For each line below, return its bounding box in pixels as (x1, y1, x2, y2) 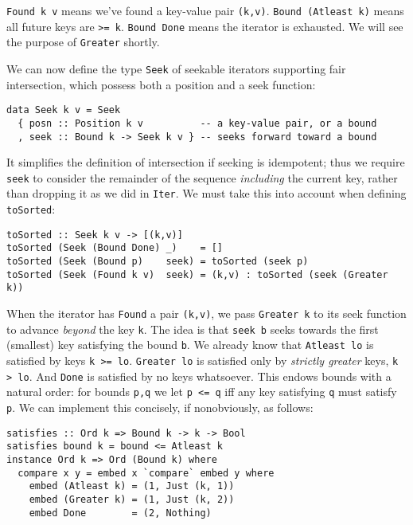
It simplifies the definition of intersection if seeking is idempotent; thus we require (6, 154, 405, 170)
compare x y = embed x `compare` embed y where (18, 467, 275, 479)
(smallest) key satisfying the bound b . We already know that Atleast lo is (6, 336, 374, 353)
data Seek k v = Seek (6, 104, 121, 116)
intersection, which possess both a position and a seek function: (6, 76, 316, 92)
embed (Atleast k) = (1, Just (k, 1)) (29, 480, 235, 492)
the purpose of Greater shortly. (6, 33, 160, 50)
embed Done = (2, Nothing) (29, 507, 212, 519)
